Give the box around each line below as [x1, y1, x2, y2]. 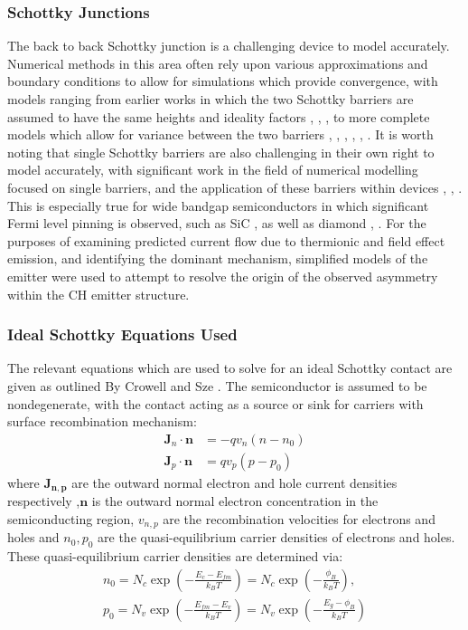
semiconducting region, [7, 509, 135, 528]
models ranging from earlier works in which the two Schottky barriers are [7, 90, 414, 108]
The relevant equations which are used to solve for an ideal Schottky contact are [7, 358, 453, 377]
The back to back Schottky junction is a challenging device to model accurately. [7, 36, 450, 55]
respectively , [7, 492, 80, 511]
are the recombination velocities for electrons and [163, 509, 435, 528]
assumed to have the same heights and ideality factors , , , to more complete [7, 107, 430, 126]
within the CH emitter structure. [7, 284, 190, 303]
